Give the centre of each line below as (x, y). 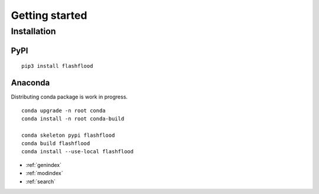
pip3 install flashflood (57, 66)
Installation (33, 31)
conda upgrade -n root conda (64, 110)
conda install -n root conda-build (73, 119)
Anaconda (30, 83)
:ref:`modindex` (44, 173)
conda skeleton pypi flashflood (68, 135)
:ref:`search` (41, 181)
